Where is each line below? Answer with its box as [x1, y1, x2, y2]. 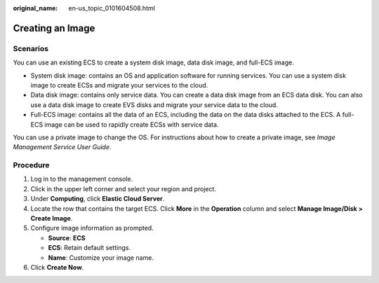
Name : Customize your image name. [48, 253, 154, 262]
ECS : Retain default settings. [48, 244, 131, 252]
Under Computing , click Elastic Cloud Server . [30, 195, 165, 203]
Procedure [13, 160, 50, 170]
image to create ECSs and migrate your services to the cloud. [30, 81, 208, 89]
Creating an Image [13, 22, 95, 34]
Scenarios [13, 43, 49, 53]
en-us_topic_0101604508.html [68, 4, 156, 12]
